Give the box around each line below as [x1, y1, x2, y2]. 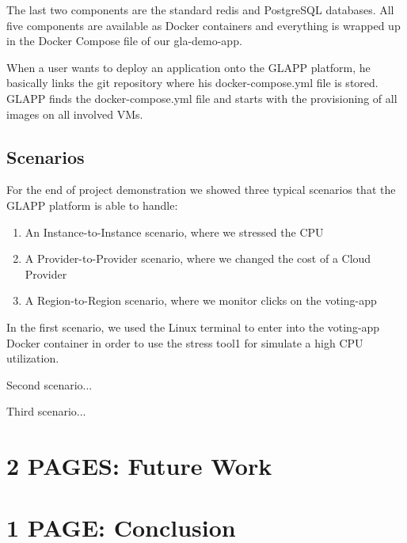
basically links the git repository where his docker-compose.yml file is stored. [6, 74, 378, 91]
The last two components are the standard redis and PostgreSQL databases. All [6, 2, 394, 17]
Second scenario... [6, 376, 93, 393]
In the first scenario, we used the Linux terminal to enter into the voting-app [6, 318, 380, 335]
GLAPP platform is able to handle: [6, 196, 178, 213]
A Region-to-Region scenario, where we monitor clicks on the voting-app [25, 292, 377, 309]
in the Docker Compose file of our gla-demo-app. [6, 32, 242, 49]
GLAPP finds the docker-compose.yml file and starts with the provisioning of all [6, 89, 397, 106]
